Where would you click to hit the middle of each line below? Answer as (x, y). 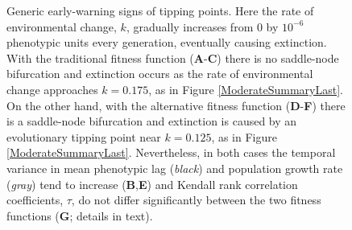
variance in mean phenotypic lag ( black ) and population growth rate (175, 168)
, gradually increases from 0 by (202, 26)
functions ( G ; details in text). (80, 215)
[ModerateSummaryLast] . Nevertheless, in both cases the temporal (171, 152)
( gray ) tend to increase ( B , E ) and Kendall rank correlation (152, 184)
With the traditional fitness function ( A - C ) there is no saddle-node (173, 57)
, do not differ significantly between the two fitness (196, 200)
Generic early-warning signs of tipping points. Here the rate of (160, 10)
